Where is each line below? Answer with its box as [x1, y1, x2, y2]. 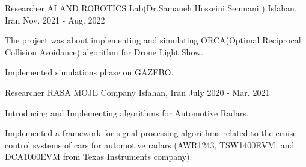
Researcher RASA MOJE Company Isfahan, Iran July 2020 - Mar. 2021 [5, 86, 270, 98]
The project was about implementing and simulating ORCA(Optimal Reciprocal [5, 34, 301, 46]
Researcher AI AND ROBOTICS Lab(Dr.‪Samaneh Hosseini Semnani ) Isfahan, [5, 2, 297, 14]
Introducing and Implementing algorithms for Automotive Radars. [5, 106, 249, 119]
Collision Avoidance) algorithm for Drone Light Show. [5, 45, 204, 58]
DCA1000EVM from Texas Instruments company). [5, 150, 192, 163]
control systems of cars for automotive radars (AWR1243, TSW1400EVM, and [5, 138, 295, 151]
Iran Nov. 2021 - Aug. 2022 [5, 13, 105, 26]
